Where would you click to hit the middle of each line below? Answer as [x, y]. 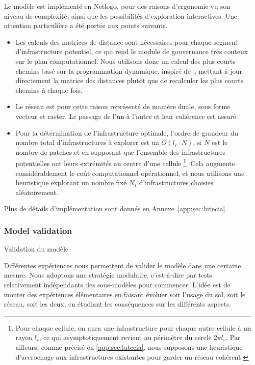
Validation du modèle [36, 249]
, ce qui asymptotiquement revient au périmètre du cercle [125, 337]
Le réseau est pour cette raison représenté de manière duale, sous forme [123, 106]
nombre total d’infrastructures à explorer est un [87, 142]
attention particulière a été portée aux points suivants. [86, 25]
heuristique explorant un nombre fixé [71, 182]
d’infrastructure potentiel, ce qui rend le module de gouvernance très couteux [132, 51]
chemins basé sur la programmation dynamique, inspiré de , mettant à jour [129, 70]
